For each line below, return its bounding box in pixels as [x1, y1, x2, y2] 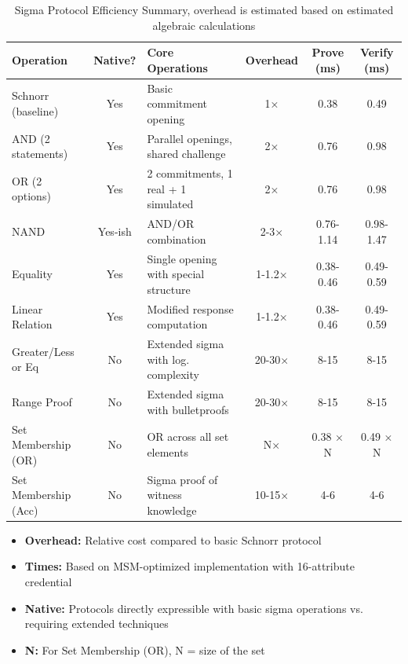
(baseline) [12, 103, 59, 119]
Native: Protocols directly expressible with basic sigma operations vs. [24, 600, 363, 616]
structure [147, 281, 191, 297]
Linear [12, 300, 43, 317]
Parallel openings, [147, 130, 232, 146]
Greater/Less [12, 343, 75, 359]
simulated [147, 196, 194, 212]
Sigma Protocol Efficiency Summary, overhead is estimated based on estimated [14, 2, 394, 17]
